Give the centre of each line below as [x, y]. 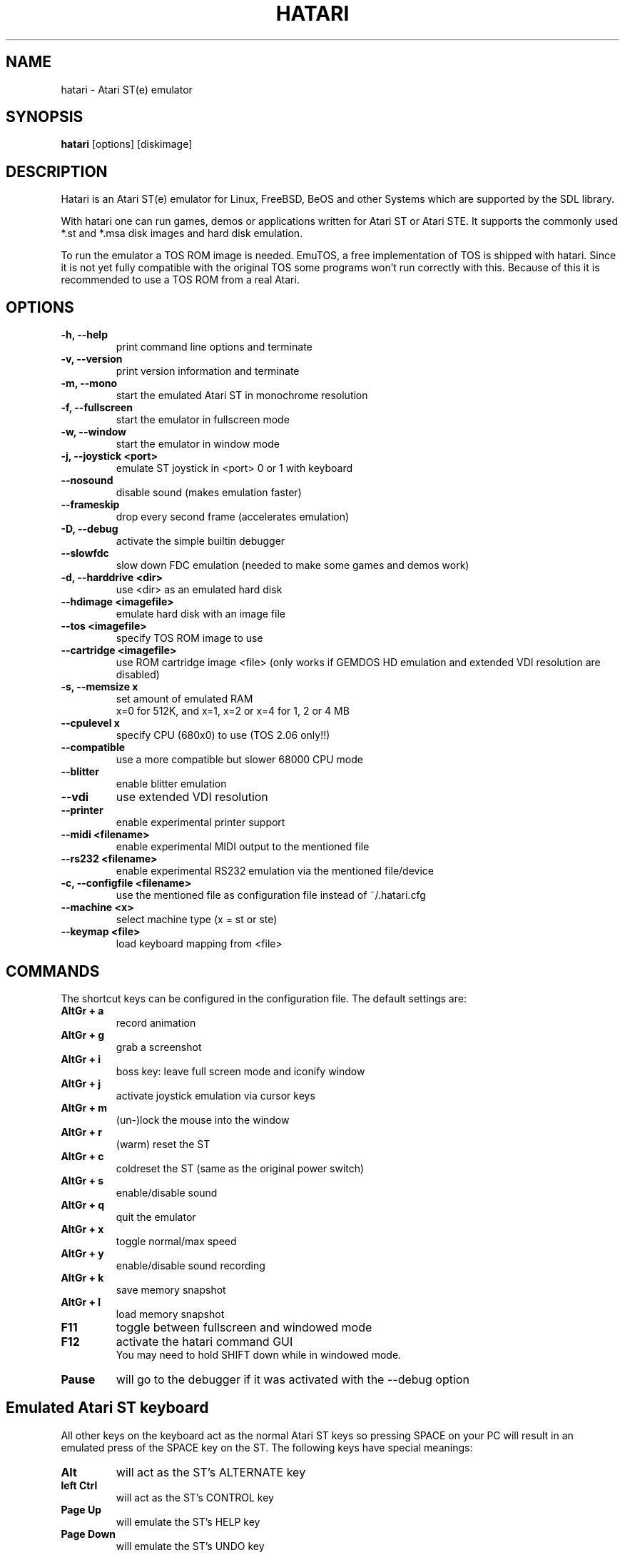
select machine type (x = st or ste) [197, 920]
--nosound [87, 480]
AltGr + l [81, 1302]
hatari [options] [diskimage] [127, 144]
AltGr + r [82, 1132]
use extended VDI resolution [192, 797]
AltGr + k [82, 1277]
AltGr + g [83, 1035]
